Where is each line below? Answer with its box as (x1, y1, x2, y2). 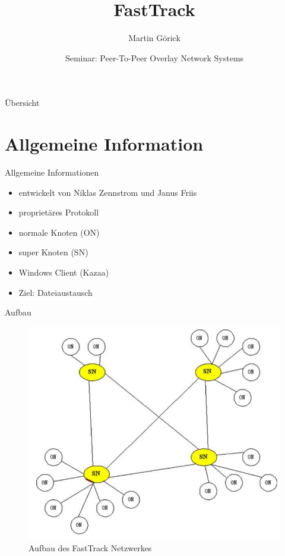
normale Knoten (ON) (18, 226, 100, 238)
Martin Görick (128, 32, 180, 44)
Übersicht (5, 96, 40, 109)
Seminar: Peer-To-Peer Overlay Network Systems (65, 51, 244, 64)
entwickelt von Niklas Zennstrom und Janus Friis (18, 186, 197, 198)
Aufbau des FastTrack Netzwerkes (28, 542, 152, 554)
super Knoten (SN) (18, 246, 88, 258)
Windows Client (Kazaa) (18, 266, 109, 278)
